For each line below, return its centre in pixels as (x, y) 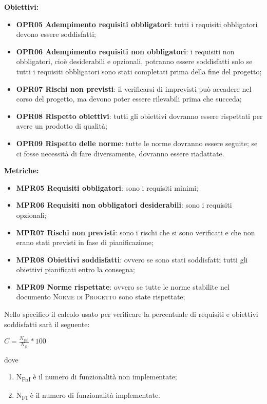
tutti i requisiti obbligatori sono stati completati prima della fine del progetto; (139, 71)
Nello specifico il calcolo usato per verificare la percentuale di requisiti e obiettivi (131, 314)
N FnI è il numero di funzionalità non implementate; (97, 377)
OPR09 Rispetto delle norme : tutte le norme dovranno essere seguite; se (137, 143)
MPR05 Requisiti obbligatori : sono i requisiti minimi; (107, 187)
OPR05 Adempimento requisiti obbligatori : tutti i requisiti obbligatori (137, 24)
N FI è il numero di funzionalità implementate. (88, 396)
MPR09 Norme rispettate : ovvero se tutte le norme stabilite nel (123, 286)
